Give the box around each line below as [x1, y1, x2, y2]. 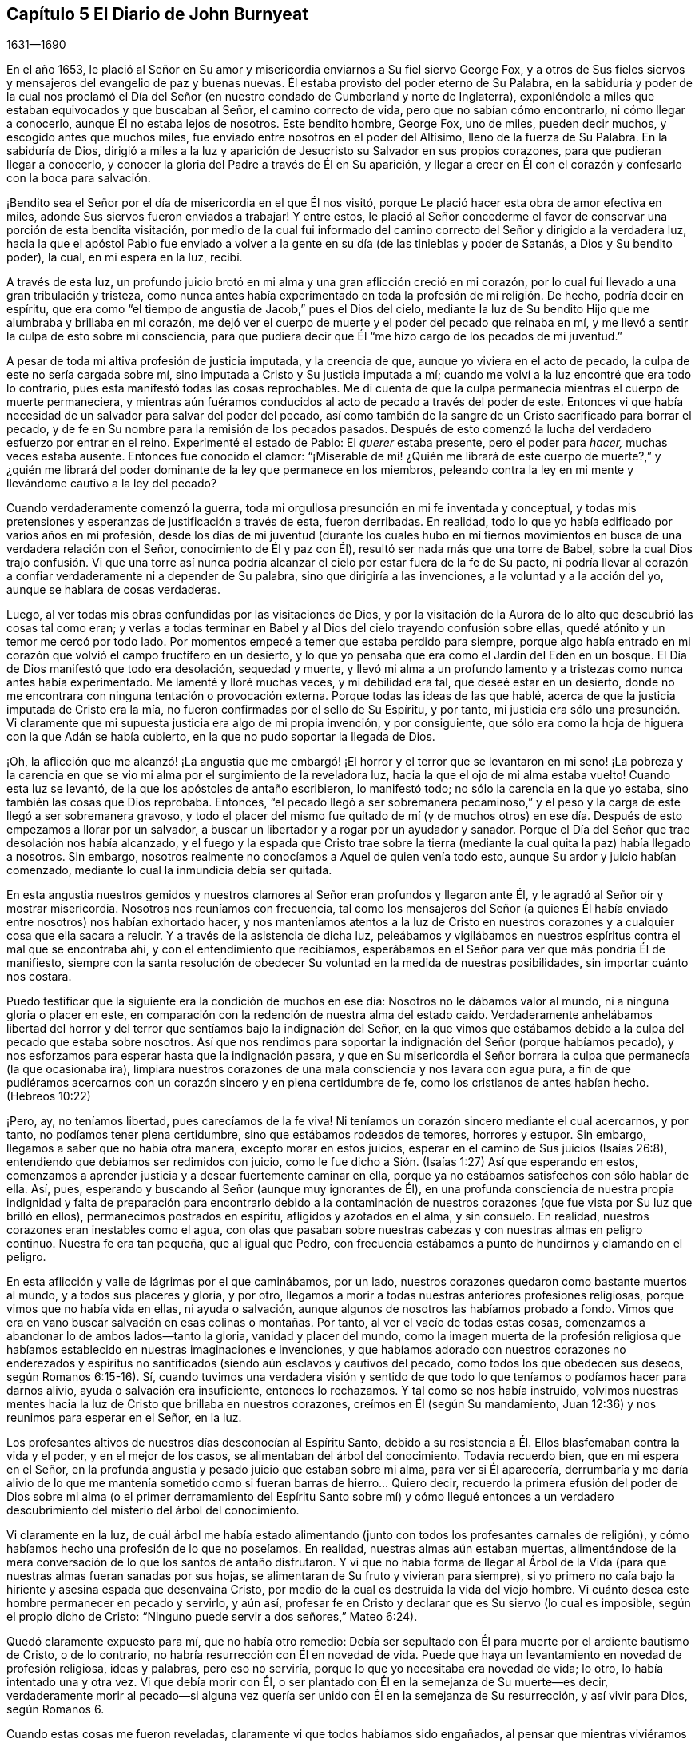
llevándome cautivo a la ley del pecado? [6, 476, 217, 491]
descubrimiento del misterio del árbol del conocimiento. [6, 1503, 300, 1518]
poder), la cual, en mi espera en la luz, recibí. [6, 250, 243, 265]
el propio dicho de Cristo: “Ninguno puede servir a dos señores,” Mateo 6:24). [6, 1610, 418, 1624]
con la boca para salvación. [6, 171, 151, 185]
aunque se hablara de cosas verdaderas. [6, 583, 221, 597]
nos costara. [6, 969, 72, 984]
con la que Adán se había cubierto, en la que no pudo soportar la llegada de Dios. [6, 730, 435, 744]
